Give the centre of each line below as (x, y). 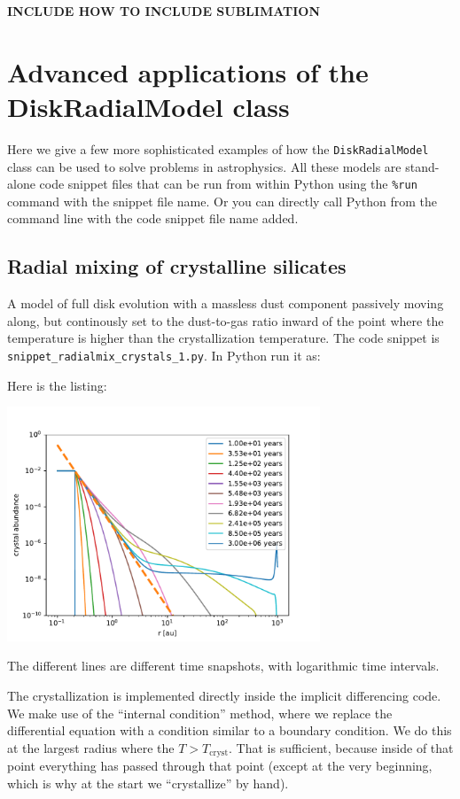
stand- (422, 166)
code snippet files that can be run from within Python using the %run (228, 184)
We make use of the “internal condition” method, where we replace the (200, 713)
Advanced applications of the (188, 71)
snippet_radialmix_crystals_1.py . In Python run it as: (164, 355)
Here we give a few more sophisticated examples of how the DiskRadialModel (218, 148)
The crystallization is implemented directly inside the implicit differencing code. (224, 696)
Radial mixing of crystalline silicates (177, 266)
